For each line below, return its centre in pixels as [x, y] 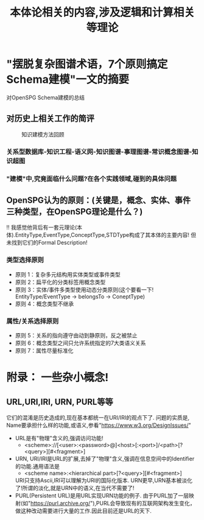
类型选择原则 [25, 260]
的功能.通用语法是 [37, 466]
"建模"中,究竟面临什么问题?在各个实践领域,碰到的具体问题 [92, 178]
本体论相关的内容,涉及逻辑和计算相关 [102, 12]
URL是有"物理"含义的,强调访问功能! [59, 438]
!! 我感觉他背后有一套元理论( [42, 227]
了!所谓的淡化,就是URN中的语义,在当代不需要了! [75, 488]
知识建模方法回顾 [43, 134]
